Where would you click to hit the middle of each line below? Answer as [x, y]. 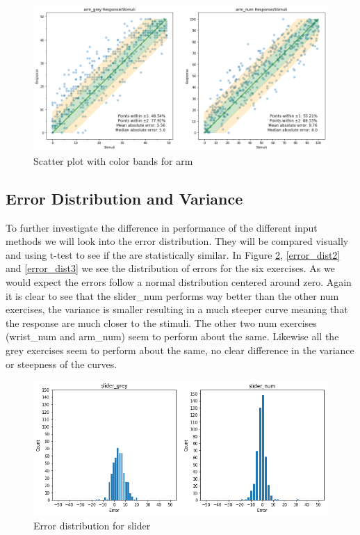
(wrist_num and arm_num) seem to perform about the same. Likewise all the [172, 336]
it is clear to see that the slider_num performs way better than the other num [172, 295]
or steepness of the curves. [62, 364]
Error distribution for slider [92, 526]
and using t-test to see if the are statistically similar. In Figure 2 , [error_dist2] [173, 254]
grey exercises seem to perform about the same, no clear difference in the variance [180, 350]
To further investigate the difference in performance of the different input [162, 227]
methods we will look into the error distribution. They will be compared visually [177, 241]
